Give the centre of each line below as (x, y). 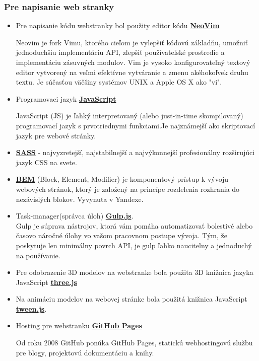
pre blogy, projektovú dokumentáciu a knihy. (85, 352)
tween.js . (31, 308)
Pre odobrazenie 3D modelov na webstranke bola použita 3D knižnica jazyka (135, 272)
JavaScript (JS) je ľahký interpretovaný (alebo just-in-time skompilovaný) (129, 116)
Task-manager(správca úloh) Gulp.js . (75, 216)
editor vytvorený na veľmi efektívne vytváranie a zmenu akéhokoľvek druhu (132, 72)
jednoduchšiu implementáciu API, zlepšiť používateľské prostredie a (120, 52)
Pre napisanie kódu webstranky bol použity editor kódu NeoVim (118, 25)
